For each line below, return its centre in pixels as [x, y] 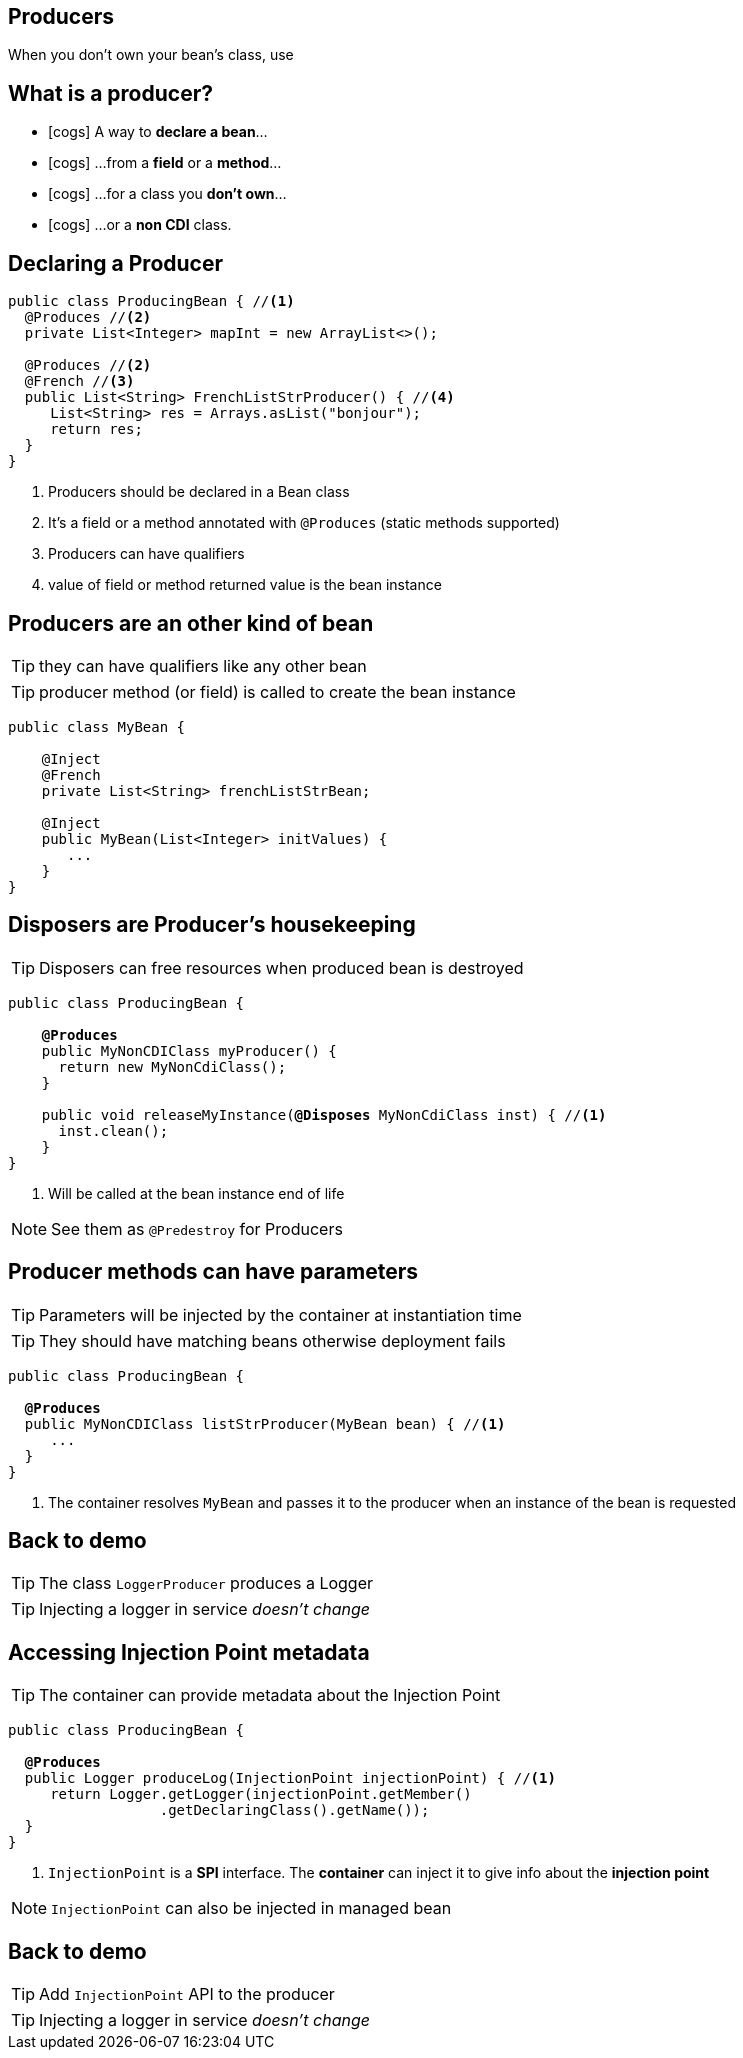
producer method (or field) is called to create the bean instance [277, 691]
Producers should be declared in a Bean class [199, 492]
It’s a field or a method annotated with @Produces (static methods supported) [304, 523]
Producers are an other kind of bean [191, 623]
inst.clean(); [113, 1130]
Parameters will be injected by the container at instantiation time [280, 1314]
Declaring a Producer [115, 263]
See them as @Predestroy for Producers [197, 1228]
